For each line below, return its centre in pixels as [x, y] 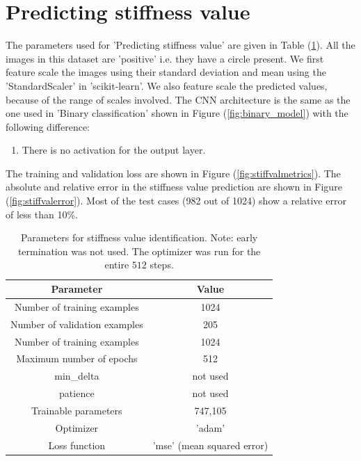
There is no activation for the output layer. [114, 150]
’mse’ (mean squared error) [210, 445]
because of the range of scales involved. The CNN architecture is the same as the [178, 99]
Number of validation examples [77, 324]
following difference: [48, 126]
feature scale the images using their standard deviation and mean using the [166, 72]
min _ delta [77, 376]
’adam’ [210, 427]
